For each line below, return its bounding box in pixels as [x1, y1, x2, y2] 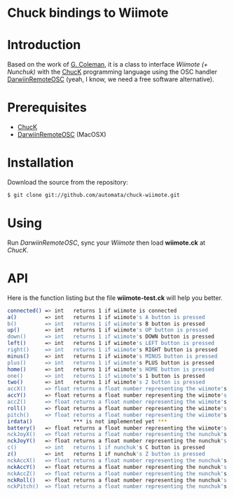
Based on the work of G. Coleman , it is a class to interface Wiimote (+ [7, 60, 208, 69]
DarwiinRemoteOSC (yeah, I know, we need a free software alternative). [7, 75, 215, 83]
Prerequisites [7, 100, 88, 116]
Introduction [7, 37, 81, 53]
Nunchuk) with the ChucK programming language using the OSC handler [7, 68, 217, 76]
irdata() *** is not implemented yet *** [7, 418, 168, 425]
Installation [7, 155, 74, 171]
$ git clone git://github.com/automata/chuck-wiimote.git [7, 191, 180, 198]
